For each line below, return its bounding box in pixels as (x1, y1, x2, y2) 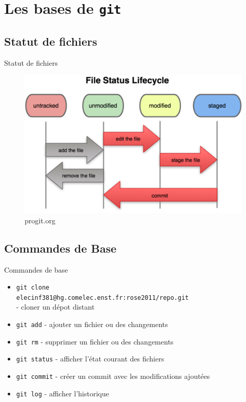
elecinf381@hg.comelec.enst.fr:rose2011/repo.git (16, 294, 189, 301)
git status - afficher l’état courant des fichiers (16, 353, 165, 364)
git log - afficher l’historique (16, 388, 109, 398)
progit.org (25, 215, 55, 225)
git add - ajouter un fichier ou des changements (16, 319, 168, 329)
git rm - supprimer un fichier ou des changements (16, 336, 174, 347)
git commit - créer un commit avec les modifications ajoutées (16, 370, 210, 381)
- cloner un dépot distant (16, 301, 95, 312)
